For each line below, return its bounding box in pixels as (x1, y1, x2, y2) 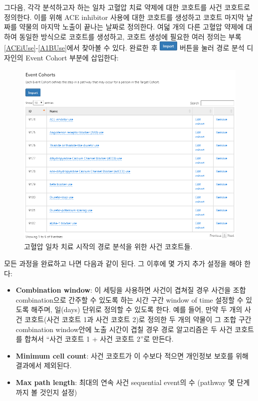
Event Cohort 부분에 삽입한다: (25, 52, 119, 62)
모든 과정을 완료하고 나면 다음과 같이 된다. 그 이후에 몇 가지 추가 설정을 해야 (4, 258, 242, 268)
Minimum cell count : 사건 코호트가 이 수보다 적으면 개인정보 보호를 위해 (15, 350, 249, 361)
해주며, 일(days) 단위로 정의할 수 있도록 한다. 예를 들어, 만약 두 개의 (31, 304, 243, 315)
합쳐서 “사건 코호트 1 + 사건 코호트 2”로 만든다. (24, 334, 174, 344)
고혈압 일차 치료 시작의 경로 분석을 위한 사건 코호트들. (24, 241, 193, 252)
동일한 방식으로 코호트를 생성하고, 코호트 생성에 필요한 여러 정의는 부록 (19, 31, 242, 41)
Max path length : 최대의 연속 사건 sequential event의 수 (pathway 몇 (15, 377, 235, 387)
